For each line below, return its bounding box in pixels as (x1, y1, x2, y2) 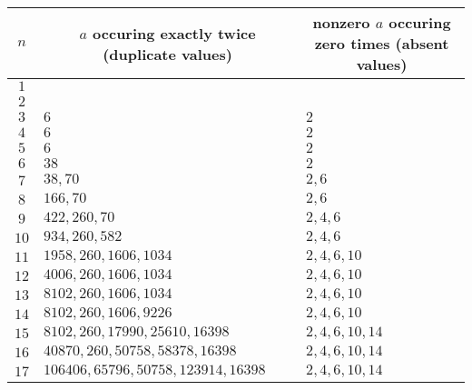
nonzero (312, 12, 370, 33)
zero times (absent (314, 33, 449, 54)
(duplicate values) (103, 43, 232, 65)
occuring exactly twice (93, 22, 256, 44)
